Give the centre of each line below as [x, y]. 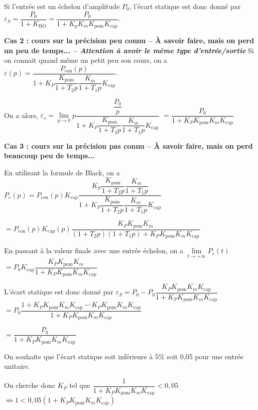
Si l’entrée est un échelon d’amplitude [62, 6]
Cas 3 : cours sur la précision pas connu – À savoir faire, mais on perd [128, 145]
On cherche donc [30, 385]
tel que [80, 385]
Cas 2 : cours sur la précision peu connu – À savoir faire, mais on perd [129, 40]
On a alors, [21, 115]
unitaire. [17, 366]
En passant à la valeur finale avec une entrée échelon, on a [94, 250]
